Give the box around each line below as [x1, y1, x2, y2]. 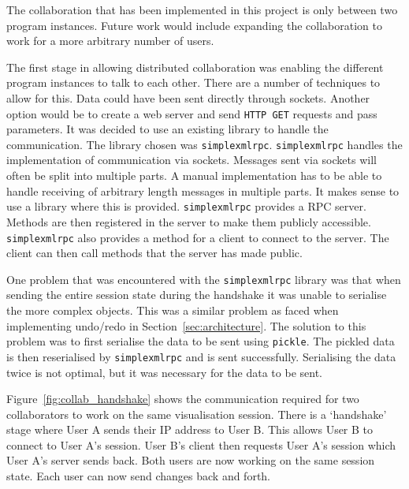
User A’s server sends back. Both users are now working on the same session [6, 452, 375, 468]
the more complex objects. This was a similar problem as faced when [6, 302, 339, 318]
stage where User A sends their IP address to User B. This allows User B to [6, 421, 374, 438]
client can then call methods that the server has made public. [6, 244, 303, 261]
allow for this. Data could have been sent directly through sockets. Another [6, 89, 370, 106]
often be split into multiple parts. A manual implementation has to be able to [6, 167, 382, 184]
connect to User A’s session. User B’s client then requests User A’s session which [6, 436, 396, 453]
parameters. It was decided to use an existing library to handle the [6, 121, 329, 137]
